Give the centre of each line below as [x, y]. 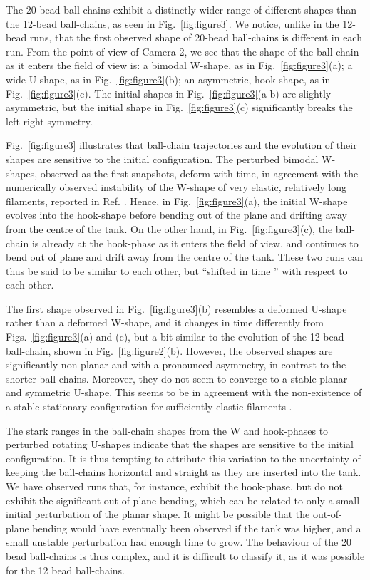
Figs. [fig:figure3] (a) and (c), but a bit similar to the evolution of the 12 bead [175, 337]
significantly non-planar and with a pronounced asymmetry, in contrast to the [176, 364]
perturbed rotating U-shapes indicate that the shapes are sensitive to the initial [180, 444]
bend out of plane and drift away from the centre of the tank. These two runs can [184, 257]
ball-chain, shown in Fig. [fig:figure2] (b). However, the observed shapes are [169, 350]
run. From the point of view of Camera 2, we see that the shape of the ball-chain [183, 51]
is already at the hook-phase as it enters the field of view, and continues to [195, 243]
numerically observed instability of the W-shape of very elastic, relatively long [176, 187]
